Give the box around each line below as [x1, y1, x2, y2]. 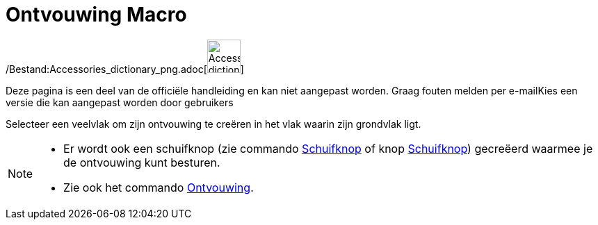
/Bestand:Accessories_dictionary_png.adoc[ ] [6, 62, 244, 75]
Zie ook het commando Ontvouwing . [63, 180, 254, 194]
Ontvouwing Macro [6, 3, 187, 26]
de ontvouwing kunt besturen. [63, 155, 220, 169]
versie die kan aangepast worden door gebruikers [6, 96, 234, 108]
